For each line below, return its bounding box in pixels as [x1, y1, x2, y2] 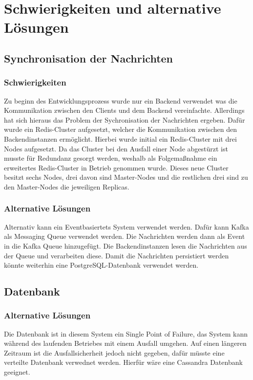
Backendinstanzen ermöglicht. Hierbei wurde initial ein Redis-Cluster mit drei [4, 133, 237, 144]
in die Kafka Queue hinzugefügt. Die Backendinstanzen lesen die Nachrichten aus [4, 240, 247, 251]
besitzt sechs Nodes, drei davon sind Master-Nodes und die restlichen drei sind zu [4, 172, 248, 182]
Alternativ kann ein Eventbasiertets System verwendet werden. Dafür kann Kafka [4, 221, 249, 232]
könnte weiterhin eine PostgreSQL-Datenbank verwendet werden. [4, 260, 199, 270]
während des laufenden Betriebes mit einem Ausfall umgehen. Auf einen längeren [4, 338, 247, 348]
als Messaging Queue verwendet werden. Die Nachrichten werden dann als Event [4, 231, 245, 241]
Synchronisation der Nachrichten [4, 50, 173, 65]
